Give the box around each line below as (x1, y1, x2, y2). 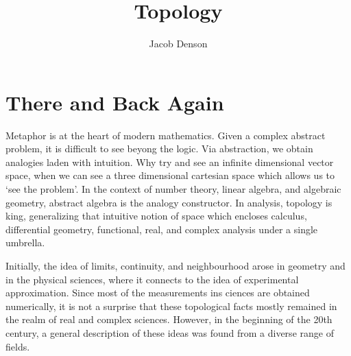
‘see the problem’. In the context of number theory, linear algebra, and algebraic (5, 182, 341, 196)
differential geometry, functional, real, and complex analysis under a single (5, 222, 318, 236)
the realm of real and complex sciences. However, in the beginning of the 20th (5, 312, 332, 327)
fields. (5, 339, 30, 353)
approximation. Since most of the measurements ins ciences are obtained (5, 285, 310, 300)
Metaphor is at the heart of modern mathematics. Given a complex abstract (5, 128, 326, 142)
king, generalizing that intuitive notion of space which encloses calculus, (5, 209, 307, 223)
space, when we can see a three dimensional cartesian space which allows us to (5, 168, 335, 182)
